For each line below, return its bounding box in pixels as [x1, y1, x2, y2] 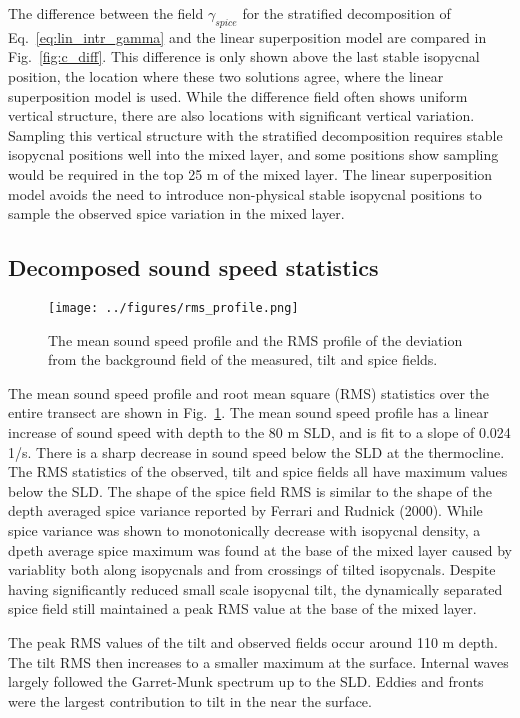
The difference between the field [8, 3, 204, 23]
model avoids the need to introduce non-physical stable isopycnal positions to [8, 183, 482, 204]
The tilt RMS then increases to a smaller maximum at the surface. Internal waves [8, 651, 509, 672]
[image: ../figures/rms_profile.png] [48, 300, 299, 315]
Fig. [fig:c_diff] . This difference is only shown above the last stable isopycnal [8, 46, 480, 67]
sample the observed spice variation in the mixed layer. [8, 203, 345, 224]
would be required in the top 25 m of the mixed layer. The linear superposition [8, 163, 493, 184]
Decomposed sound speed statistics [8, 252, 379, 283]
